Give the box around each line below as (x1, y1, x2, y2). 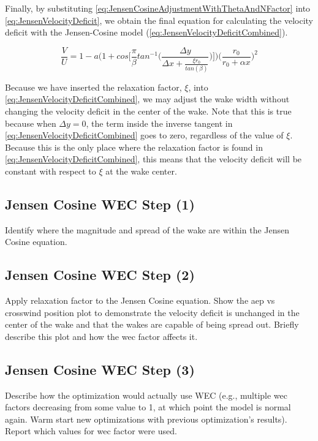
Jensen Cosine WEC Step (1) (5, 194, 195, 213)
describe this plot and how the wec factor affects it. (5, 330, 198, 342)
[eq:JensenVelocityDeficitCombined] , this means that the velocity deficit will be (5, 153, 302, 165)
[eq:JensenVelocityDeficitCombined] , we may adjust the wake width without (5, 92, 290, 105)
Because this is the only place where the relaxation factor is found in (5, 140, 263, 153)
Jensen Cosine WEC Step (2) (5, 265, 195, 284)
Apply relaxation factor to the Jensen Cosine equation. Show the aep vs (5, 294, 275, 307)
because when (5, 116, 56, 129)
